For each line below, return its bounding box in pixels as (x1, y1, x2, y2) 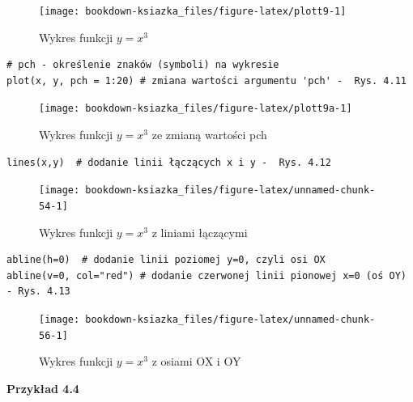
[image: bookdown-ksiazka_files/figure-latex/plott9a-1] (39, 103, 352, 115)
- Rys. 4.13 (6, 286, 70, 298)
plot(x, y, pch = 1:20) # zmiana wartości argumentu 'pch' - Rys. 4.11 (6, 74, 407, 87)
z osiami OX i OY (151, 353, 241, 370)
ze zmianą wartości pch (151, 126, 267, 143)
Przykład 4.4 (6, 379, 79, 396)
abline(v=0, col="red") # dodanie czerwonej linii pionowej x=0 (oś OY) (6, 269, 407, 281)
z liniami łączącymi (151, 223, 248, 240)
